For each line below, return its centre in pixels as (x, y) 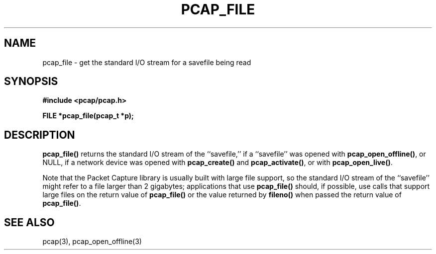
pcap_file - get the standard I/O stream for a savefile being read (147, 62)
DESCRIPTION (40, 135)
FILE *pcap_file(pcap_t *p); (88, 116)
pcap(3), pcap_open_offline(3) (92, 242)
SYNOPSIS (31, 82)
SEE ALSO (29, 222)
